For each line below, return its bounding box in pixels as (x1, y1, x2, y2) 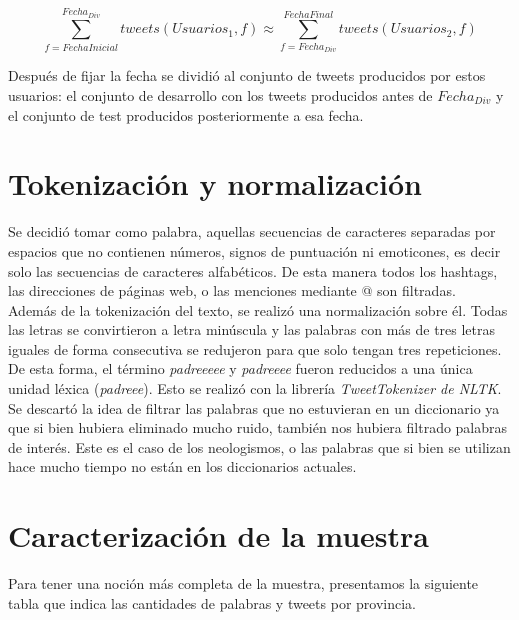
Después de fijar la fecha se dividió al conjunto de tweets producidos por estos (8, 65, 486, 86)
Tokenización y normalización (8, 163, 422, 204)
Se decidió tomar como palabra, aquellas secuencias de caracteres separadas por (8, 221, 496, 242)
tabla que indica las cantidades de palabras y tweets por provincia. (8, 592, 416, 613)
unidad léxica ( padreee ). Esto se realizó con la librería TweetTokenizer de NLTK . (8, 378, 502, 399)
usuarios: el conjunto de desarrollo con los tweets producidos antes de (8, 85, 433, 105)
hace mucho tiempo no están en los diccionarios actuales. (8, 456, 357, 477)
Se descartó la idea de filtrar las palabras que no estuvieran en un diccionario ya (8, 397, 500, 418)
